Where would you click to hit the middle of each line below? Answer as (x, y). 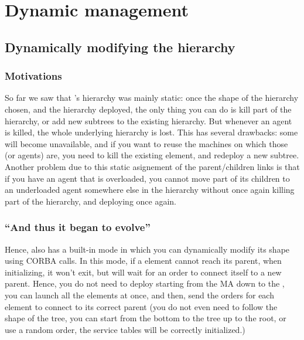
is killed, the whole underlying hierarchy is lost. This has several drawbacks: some (151, 132)
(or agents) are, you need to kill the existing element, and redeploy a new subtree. (152, 155)
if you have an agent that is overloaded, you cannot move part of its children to (147, 178)
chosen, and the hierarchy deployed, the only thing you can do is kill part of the (148, 109)
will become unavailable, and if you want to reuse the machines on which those (146, 143)
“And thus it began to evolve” (78, 227)
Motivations (33, 76)
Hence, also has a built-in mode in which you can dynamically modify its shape (147, 249)
